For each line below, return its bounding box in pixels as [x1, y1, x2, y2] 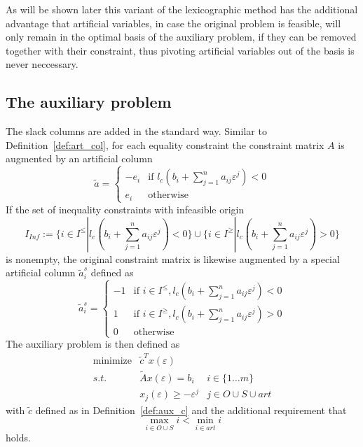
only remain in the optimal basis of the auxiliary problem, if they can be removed [6, 29, 357, 44]
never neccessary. [6, 57, 78, 71]
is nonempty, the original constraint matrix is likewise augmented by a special [6, 251, 340, 266]
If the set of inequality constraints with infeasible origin [6, 201, 245, 216]
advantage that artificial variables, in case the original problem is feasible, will [6, 15, 341, 30]
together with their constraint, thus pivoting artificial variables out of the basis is [6, 43, 355, 57]
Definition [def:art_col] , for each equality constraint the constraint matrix [6, 137, 324, 152]
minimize [93, 355, 132, 366]
